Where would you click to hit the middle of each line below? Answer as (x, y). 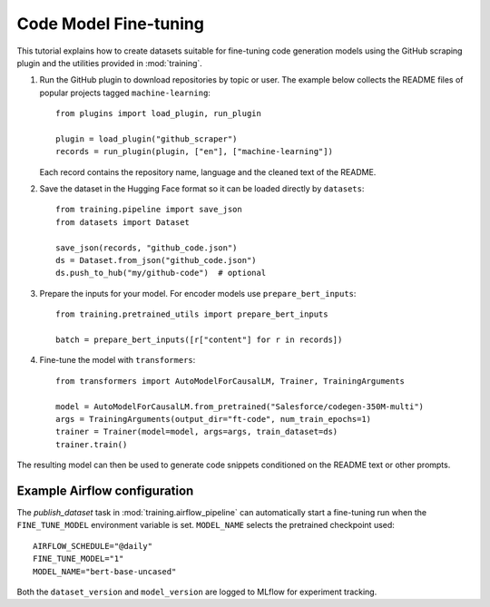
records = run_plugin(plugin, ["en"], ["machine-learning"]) (194, 152)
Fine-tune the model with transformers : (118, 360)
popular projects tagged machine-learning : (125, 93)
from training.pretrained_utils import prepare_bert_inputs (192, 314)
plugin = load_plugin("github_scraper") (147, 139)
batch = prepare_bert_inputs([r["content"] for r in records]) (199, 339)
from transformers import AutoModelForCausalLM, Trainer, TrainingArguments (230, 381)
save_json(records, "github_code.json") (147, 248)
